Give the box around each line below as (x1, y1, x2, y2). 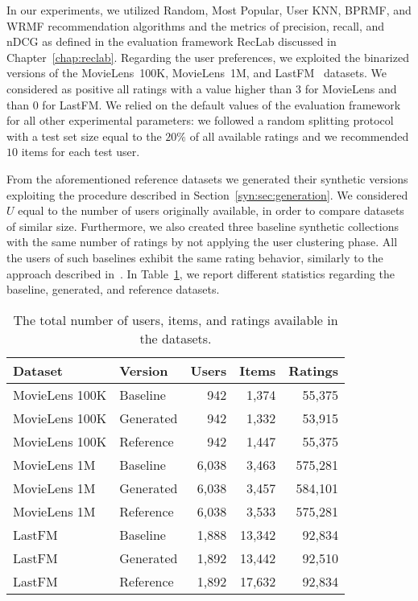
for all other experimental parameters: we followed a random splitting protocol (6, 112, 394, 129)
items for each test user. (21, 143, 140, 160)
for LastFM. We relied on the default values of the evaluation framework (42, 96, 401, 113)
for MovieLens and (304, 80, 397, 97)
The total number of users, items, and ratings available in (13, 310, 338, 329)
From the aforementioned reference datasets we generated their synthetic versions (6, 170, 408, 187)
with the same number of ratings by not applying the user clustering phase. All (6, 233, 398, 250)
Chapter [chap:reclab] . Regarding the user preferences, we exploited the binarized (6, 48, 409, 65)
